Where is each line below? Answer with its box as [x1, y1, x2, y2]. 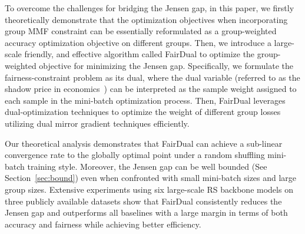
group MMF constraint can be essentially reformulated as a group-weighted [5, 25, 277, 37]
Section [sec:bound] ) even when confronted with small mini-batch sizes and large [5, 172, 297, 184]
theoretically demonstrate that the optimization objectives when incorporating [5, 13, 288, 25]
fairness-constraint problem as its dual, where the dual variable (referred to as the [5, 71, 300, 83]
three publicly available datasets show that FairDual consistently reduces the [5, 195, 282, 207]
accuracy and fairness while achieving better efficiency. [5, 217, 201, 230]
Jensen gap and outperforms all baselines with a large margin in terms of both [5, 206, 288, 219]
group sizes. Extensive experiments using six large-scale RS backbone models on [5, 183, 293, 195]
